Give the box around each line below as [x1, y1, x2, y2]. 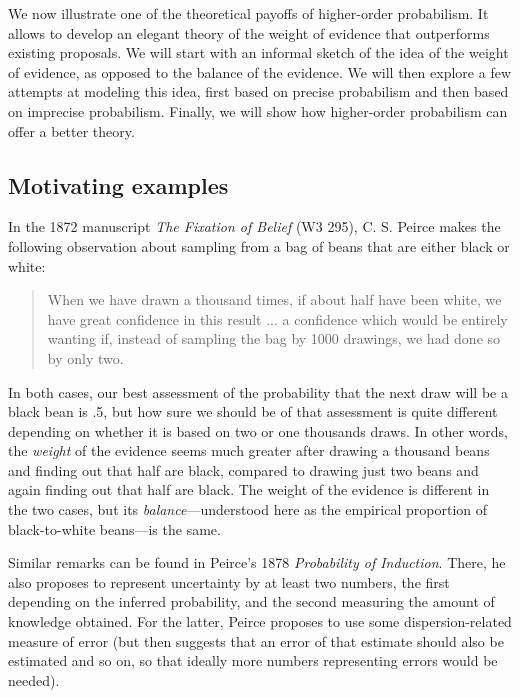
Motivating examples [8, 169, 229, 200]
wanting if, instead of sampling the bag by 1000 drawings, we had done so [47, 328, 501, 349]
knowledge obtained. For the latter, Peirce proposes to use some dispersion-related [8, 611, 512, 632]
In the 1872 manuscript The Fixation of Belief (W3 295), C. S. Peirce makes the [8, 216, 501, 237]
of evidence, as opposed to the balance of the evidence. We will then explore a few [8, 61, 511, 82]
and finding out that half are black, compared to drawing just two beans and [8, 459, 479, 480]
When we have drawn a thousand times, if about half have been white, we [47, 289, 502, 310]
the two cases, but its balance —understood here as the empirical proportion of [8, 499, 488, 520]
